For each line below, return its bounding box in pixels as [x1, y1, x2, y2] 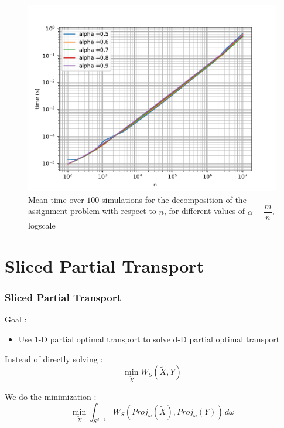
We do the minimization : [5, 390, 97, 402]
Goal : [5, 313, 27, 325]
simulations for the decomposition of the [102, 193, 247, 205]
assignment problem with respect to [28, 205, 156, 217]
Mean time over [28, 193, 84, 205]
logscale [28, 219, 56, 232]
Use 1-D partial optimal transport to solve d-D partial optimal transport [18, 333, 280, 345]
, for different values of [163, 205, 245, 217]
